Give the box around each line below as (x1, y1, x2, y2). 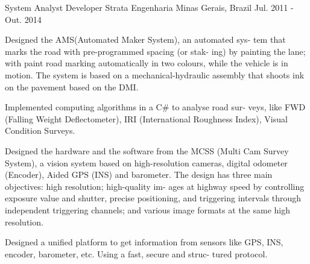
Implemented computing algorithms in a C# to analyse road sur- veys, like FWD (5, 101, 306, 113)
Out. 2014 (5, 13, 42, 25)
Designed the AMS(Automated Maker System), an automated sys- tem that (5, 33, 286, 46)
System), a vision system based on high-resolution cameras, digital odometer (5, 156, 288, 169)
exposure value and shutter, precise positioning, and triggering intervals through (5, 192, 302, 204)
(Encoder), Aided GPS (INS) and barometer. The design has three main (5, 168, 273, 181)
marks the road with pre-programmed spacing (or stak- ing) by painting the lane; (5, 45, 306, 57)
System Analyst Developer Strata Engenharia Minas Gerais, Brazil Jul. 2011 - (5, 1, 294, 13)
